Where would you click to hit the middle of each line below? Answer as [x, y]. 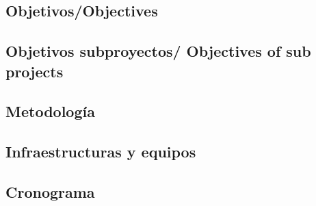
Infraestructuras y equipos [101, 152]
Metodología [50, 111]
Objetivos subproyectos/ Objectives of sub [158, 51]
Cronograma [50, 191]
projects [35, 71]
